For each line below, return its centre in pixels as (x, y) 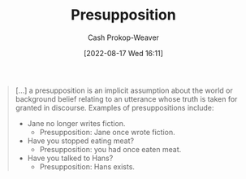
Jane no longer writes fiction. (76, 123)
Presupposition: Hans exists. (87, 166)
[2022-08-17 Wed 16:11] (123, 53)
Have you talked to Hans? (70, 158)
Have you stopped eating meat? (81, 141)
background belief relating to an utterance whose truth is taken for (126, 98)
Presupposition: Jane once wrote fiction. (107, 132)
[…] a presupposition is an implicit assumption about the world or (124, 90)
